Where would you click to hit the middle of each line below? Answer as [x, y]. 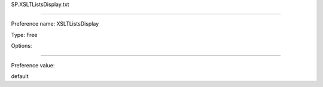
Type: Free [24, 35]
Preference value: [33, 65]
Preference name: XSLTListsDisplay [55, 24]
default [20, 76]
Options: [22, 46]
